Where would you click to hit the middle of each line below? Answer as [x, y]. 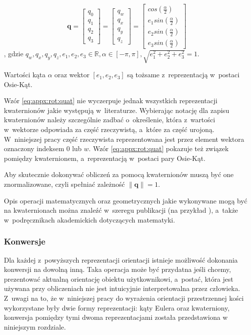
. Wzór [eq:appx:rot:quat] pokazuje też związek [159, 148]
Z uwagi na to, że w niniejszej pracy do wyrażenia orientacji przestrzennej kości [124, 298]
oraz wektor [72, 75]
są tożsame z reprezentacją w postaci [183, 75]
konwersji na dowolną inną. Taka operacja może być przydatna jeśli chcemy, [117, 269]
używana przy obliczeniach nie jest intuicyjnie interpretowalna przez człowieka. [122, 288]
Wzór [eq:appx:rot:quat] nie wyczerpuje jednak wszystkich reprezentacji [111, 100]
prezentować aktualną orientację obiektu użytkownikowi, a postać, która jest [119, 279]
